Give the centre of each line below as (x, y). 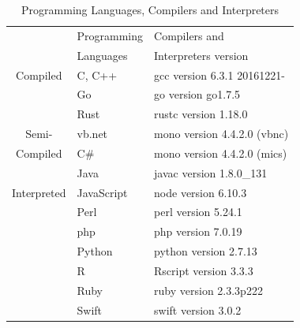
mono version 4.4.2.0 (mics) (221, 153)
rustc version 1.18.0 (201, 114)
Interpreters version (201, 55)
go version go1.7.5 (197, 94)
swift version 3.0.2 (198, 309)
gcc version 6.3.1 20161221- (219, 75)
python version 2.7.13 (206, 251)
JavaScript (102, 192)
